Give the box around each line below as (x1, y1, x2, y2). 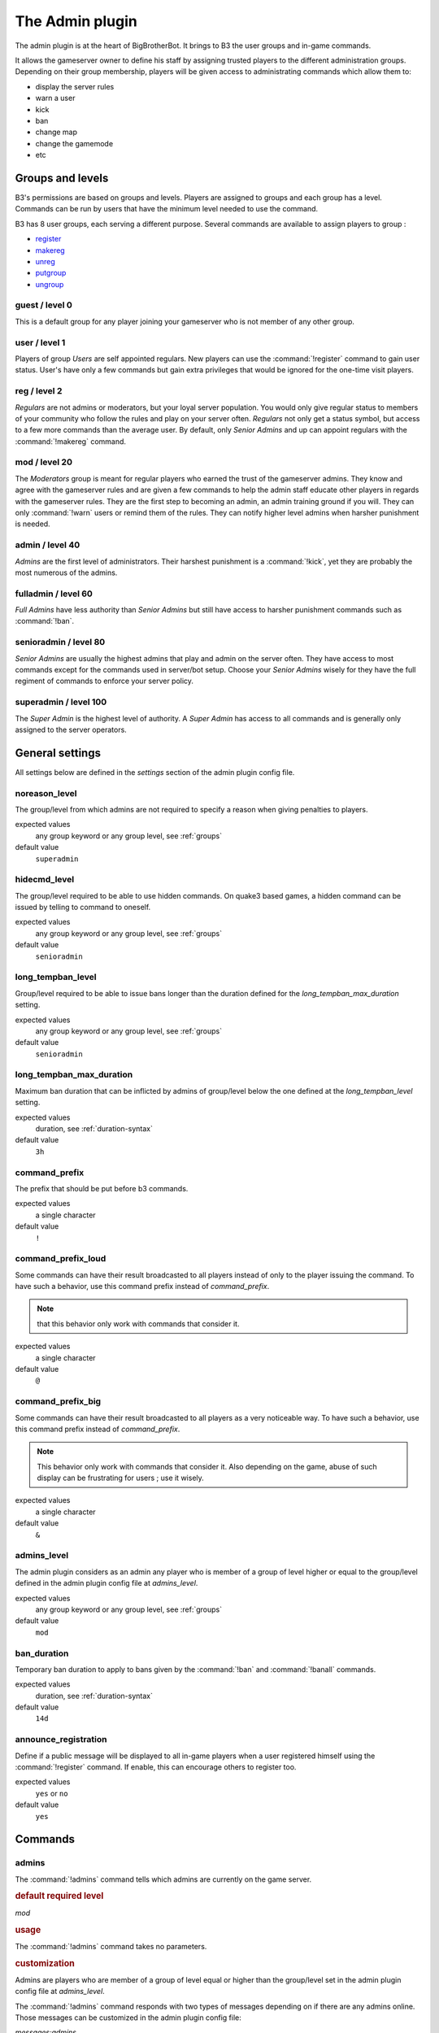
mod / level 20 (15, 456, 73, 468)
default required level (15, 1891, 104, 1902)
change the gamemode (35, 138, 114, 148)
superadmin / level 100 (15, 696, 107, 707)
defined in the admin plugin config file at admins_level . (15, 1578, 198, 1588)
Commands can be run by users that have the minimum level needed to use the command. (15, 204, 319, 214)
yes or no (35, 1788, 68, 1798)
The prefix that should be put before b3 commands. (15, 1183, 189, 1193)
